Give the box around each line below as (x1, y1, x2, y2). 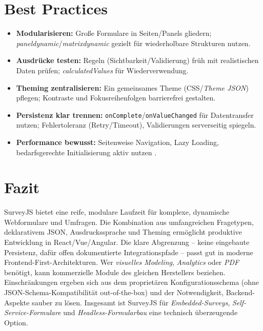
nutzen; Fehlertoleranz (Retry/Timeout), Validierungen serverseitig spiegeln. (16, 119, 256, 130)
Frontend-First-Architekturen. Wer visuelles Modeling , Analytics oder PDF (4, 257, 239, 267)
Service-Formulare (4, 307, 61, 318)
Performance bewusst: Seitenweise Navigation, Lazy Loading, (16, 136, 219, 147)
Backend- (226, 287, 255, 297)
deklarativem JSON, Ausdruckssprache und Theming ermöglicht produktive (4, 226, 242, 237)
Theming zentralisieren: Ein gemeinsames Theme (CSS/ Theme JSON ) (16, 82, 249, 93)
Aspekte (4, 297, 30, 307)
